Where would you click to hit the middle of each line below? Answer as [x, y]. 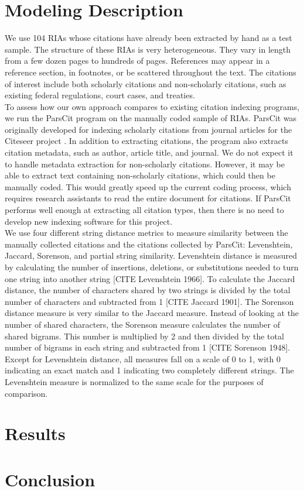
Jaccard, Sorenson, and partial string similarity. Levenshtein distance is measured [151, 255]
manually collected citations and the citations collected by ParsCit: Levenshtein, [149, 244]
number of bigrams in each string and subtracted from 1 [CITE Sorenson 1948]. [148, 347]
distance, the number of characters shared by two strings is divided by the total [148, 290]
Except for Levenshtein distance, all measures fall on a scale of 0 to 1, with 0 [143, 358]
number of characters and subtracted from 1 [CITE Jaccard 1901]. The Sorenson [149, 301]
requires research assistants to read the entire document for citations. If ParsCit [148, 198]
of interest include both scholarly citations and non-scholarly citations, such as [146, 83]
